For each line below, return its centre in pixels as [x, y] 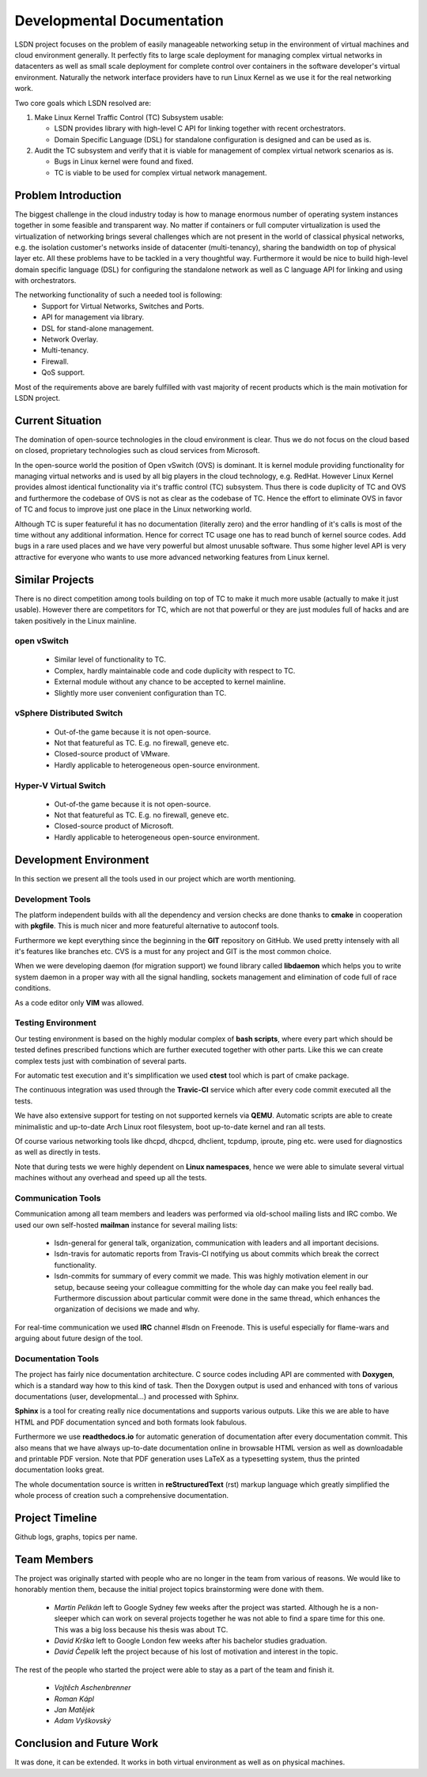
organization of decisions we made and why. [127, 1309]
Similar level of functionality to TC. [110, 659]
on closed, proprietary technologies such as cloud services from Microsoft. [137, 451]
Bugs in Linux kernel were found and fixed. [124, 161]
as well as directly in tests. [57, 1152]
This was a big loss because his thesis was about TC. [141, 1629]
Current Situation [58, 420]
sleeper [66, 1619]
